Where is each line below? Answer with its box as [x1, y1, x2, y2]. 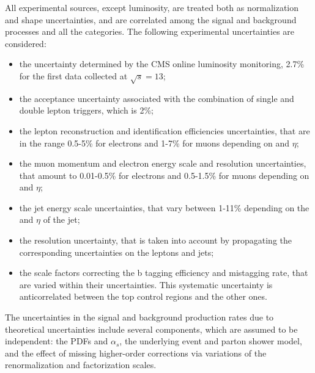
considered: [5, 37, 46, 49]
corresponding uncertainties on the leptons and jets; [19, 245, 214, 258]
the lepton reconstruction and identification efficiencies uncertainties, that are [19, 124, 310, 137]
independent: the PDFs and [5, 335, 108, 347]
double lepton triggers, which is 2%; [19, 104, 154, 117]
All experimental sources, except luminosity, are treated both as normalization [5, 1, 299, 13]
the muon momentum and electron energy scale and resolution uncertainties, [19, 157, 306, 170]
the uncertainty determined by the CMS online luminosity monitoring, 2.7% [19, 57, 305, 70]
